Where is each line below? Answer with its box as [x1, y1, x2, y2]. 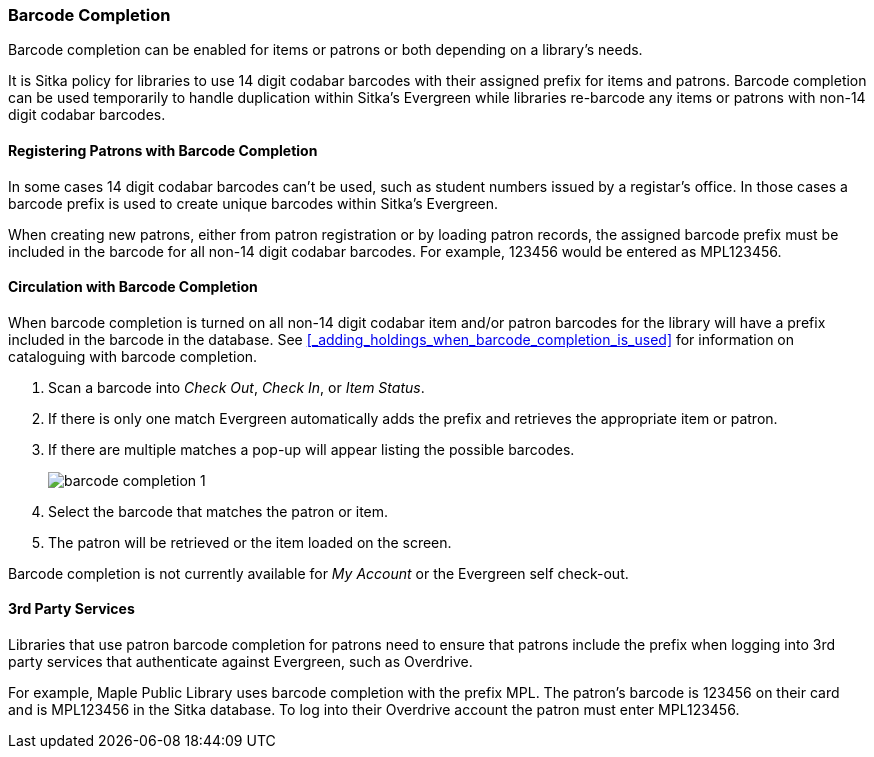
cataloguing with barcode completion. [8, 347, 258, 365]
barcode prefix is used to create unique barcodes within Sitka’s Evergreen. [8, 194, 499, 212]
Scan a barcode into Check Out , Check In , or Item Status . [48, 378, 425, 396]
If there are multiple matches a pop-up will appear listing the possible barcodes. [48, 440, 575, 458]
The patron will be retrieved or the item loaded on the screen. [48, 533, 452, 551]
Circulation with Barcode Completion [8, 278, 258, 296]
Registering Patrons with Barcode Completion [8, 141, 318, 159]
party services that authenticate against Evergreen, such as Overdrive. [8, 653, 473, 671]
